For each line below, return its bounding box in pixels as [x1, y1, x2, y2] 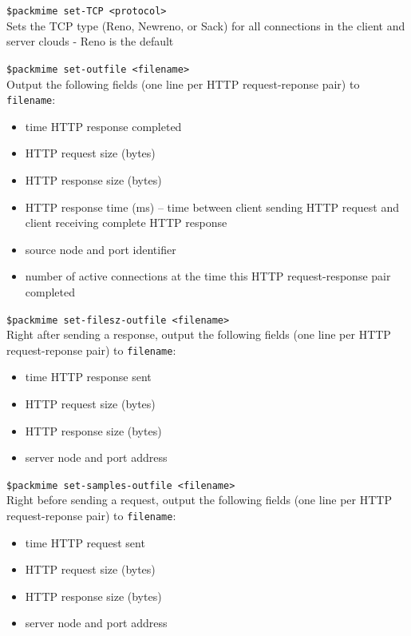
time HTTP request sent [25, 534, 145, 551]
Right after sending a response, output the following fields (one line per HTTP [6, 326, 391, 343]
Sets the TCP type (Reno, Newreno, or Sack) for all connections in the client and [6, 17, 405, 34]
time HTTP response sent [25, 368, 152, 385]
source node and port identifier [25, 240, 176, 257]
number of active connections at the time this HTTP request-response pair [25, 268, 391, 284]
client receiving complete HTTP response [25, 214, 227, 231]
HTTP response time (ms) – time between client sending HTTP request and [25, 198, 400, 215]
